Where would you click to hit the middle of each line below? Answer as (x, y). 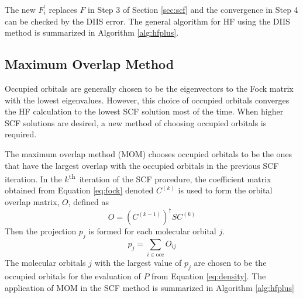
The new (20, 9)
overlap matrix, (32, 201)
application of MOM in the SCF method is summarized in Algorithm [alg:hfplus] (149, 287)
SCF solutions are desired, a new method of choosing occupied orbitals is (136, 122)
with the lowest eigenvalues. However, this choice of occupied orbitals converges (147, 100)
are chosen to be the (230, 263)
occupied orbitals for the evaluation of (73, 276)
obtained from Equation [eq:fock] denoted (79, 190)
